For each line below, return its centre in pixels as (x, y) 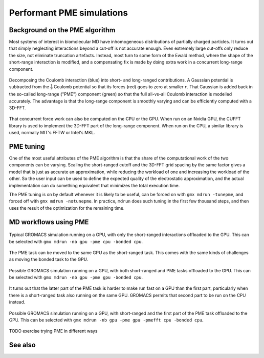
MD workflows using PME (49, 222)
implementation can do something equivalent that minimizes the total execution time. (94, 185)
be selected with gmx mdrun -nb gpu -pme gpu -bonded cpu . (76, 278)
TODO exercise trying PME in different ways (53, 331)
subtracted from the (29, 87)
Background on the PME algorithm (62, 30)
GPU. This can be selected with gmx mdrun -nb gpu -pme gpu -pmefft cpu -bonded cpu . (106, 320)
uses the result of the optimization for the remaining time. (67, 208)
